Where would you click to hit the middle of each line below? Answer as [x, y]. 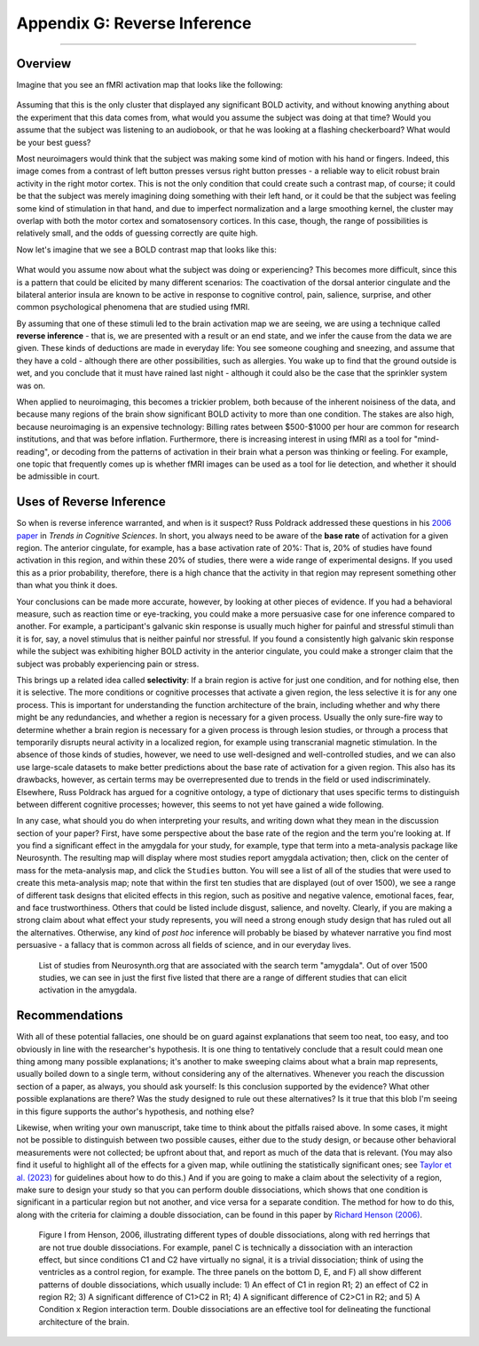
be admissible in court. [58, 476]
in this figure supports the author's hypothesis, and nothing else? [135, 1111]
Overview [44, 64]
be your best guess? [54, 142]
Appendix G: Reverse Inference [134, 23]
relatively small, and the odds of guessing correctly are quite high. [137, 233]
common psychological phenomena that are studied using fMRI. [133, 307]
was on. [31, 386]
